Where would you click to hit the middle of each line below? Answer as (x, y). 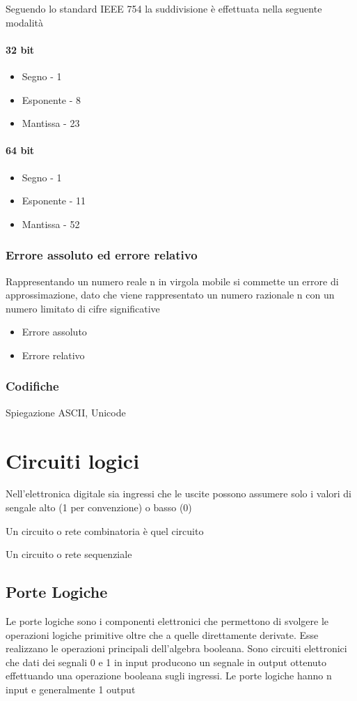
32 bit (20, 49)
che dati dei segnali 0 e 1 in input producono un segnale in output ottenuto (166, 662)
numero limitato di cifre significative (83, 308)
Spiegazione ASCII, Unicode (66, 412)
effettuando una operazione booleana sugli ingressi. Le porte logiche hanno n (169, 676)
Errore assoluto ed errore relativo (102, 255)
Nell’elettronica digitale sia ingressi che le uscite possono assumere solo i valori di (179, 493)
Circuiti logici (73, 460)
